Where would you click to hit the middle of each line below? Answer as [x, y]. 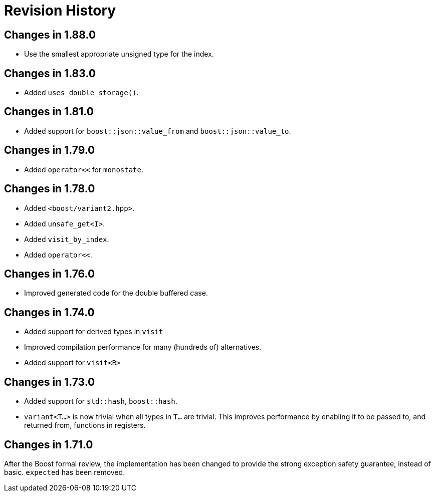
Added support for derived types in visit [94, 332]
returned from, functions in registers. [85, 425]
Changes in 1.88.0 [50, 35]
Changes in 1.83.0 [50, 73]
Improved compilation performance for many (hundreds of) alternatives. [143, 347]
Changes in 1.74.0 [49, 312]
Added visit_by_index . [67, 239]
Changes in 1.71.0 [49, 444]
